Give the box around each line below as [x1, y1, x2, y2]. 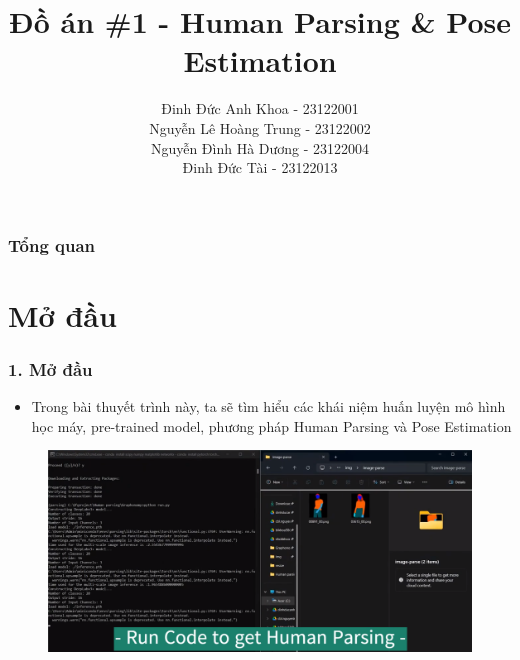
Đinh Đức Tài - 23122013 [182, 157, 338, 178]
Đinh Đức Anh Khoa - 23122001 [161, 98, 359, 119]
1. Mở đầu [8, 356, 93, 381]
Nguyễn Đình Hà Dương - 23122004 [150, 137, 370, 158]
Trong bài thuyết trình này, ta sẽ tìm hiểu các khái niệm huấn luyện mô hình [31, 396, 506, 417]
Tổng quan [8, 232, 96, 257]
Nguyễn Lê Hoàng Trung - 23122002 [149, 117, 371, 138]
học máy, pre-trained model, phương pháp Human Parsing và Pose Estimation [31, 415, 512, 436]
